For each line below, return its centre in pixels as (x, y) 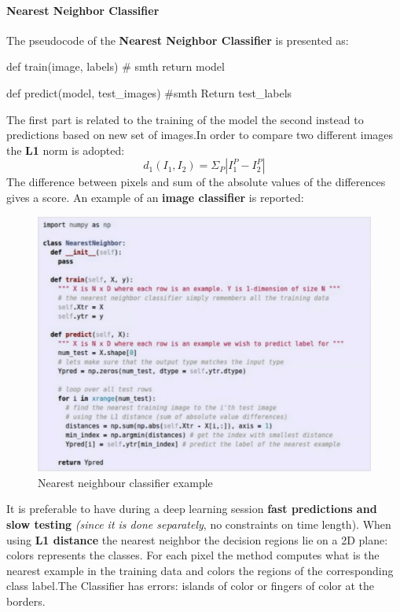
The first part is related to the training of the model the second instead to (185, 119)
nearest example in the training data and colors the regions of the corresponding (200, 570)
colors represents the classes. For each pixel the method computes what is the (193, 555)
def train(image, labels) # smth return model (116, 66)
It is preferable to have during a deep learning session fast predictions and (192, 509)
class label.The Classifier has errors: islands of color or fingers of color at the (191, 586)
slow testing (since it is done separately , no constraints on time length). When (199, 524)
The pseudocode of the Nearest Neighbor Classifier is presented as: (178, 40)
